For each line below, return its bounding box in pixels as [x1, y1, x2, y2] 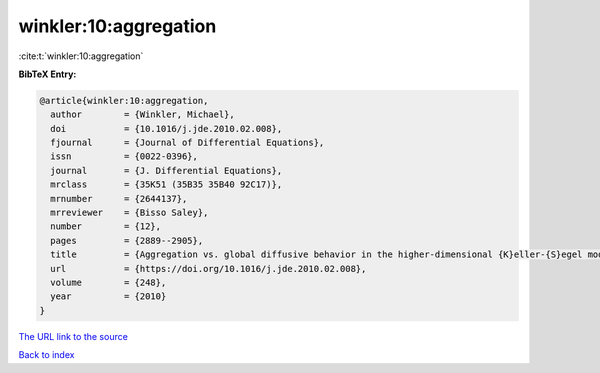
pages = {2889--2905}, [50, 235, 204, 246]
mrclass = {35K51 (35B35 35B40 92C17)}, [50, 179, 283, 190]
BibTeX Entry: [18, 68, 77, 80]
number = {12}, [50, 221, 162, 232]
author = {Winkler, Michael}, [50, 109, 235, 120]
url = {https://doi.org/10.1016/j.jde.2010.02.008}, [50, 263, 367, 274]
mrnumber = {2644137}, [50, 193, 188, 204]
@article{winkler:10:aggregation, [39, 95, 209, 106]
